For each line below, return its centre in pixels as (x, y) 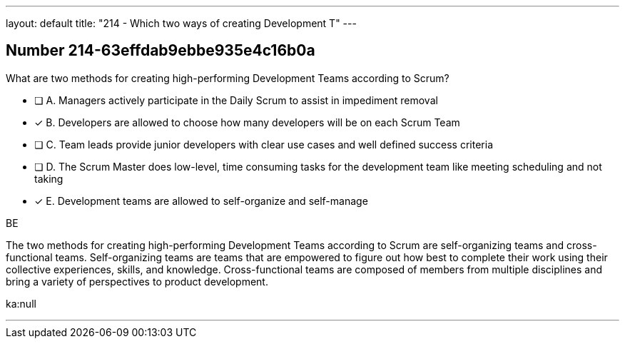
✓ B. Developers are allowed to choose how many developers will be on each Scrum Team (247, 122)
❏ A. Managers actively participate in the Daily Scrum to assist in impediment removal (236, 100)
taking (49, 178)
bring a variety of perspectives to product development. (137, 281)
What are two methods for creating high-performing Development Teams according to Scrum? (228, 78)
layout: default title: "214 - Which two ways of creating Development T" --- (181, 23)
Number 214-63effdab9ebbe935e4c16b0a (161, 51)
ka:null (21, 303)
